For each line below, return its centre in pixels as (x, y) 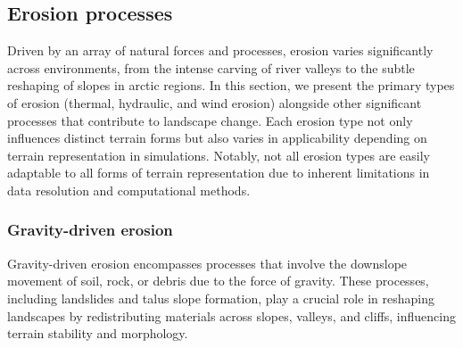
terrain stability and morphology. (98, 333)
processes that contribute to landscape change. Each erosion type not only (210, 120)
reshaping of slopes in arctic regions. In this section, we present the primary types (231, 85)
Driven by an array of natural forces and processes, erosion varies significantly (220, 50)
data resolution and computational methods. (129, 190)
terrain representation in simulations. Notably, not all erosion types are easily (219, 155)
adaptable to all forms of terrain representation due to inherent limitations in (219, 173)
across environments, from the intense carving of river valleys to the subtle (211, 67)
